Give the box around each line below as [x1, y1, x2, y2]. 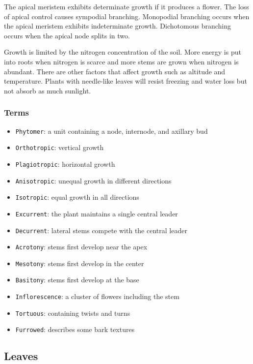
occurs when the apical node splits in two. [4, 30, 130, 40]
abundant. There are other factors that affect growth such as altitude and [4, 66, 226, 76]
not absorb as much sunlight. [4, 85, 91, 95]
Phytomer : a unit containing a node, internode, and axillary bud [15, 125, 208, 136]
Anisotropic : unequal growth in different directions [15, 175, 172, 185]
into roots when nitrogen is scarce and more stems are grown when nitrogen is [4, 56, 239, 66]
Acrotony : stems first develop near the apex [15, 242, 148, 252]
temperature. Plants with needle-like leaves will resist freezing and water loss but [4, 76, 247, 86]
